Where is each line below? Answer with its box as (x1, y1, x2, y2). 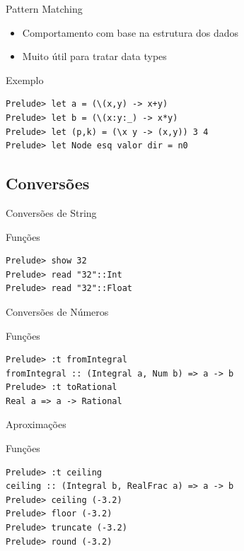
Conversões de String (6, 205, 97, 220)
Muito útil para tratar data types (22, 49, 167, 64)
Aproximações (6, 417, 66, 432)
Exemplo (6, 72, 44, 87)
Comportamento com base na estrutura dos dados (22, 25, 239, 40)
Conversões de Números (6, 304, 109, 319)
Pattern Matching (6, 1, 83, 16)
